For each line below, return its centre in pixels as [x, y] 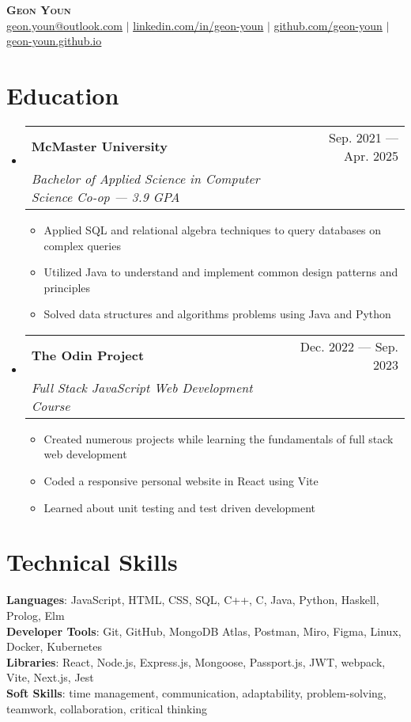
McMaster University [99, 146]
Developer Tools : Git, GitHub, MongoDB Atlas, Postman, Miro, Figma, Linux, [204, 631]
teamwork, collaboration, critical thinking [107, 708]
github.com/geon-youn [328, 25]
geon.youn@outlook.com [65, 25]
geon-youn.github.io [54, 41]
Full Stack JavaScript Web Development [142, 387]
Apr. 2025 [371, 155]
